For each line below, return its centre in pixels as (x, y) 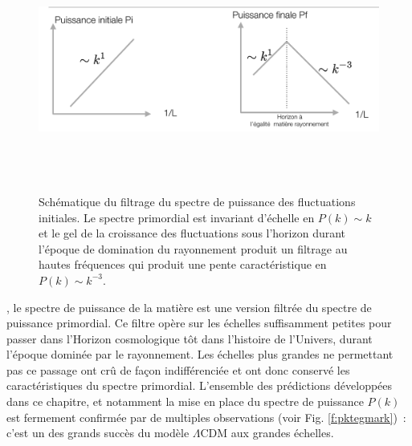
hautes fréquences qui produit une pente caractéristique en (183, 264)
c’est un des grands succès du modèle (98, 433)
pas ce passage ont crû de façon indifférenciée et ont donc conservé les (178, 369)
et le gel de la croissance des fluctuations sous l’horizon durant (192, 233)
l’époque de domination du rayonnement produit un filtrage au (193, 248)
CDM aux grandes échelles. (267, 433)
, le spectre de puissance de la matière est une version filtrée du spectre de (189, 307)
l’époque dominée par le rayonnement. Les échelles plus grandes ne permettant (200, 354)
